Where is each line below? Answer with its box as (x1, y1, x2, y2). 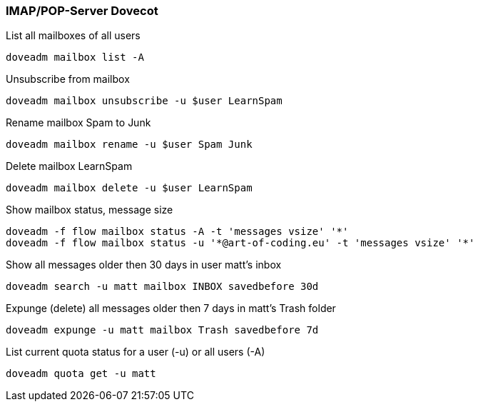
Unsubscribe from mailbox (6, 73, 130, 86)
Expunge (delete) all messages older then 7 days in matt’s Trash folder (6, 302, 336, 315)
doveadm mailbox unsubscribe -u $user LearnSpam (6, 95, 283, 107)
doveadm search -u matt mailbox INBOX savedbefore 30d (6, 281, 319, 293)
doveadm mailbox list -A (6, 51, 144, 64)
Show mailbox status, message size (6, 203, 173, 216)
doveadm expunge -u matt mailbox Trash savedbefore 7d (6, 324, 319, 336)
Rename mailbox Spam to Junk (6, 116, 151, 129)
